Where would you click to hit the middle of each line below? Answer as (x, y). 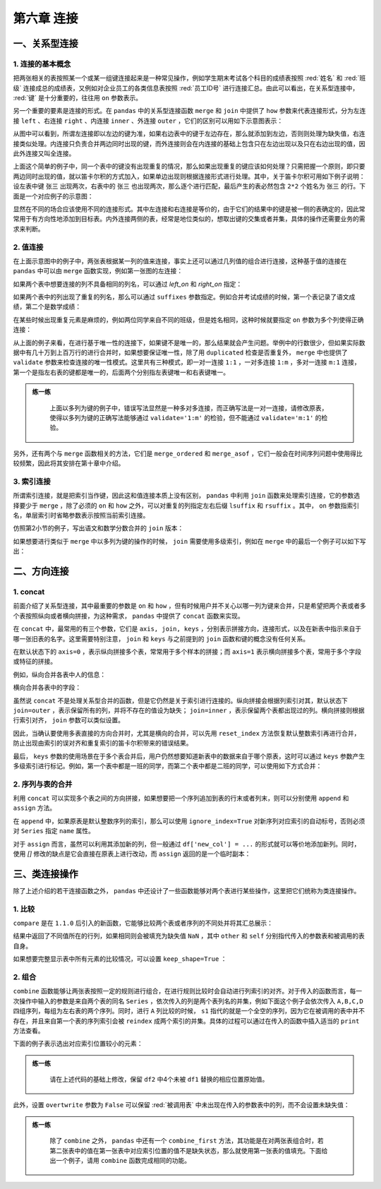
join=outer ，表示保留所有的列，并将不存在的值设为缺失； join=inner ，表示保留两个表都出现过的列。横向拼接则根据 (189, 710)
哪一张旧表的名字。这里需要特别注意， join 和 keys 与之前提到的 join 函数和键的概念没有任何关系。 (161, 638)
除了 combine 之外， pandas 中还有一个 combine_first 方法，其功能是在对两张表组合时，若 (187, 1141)
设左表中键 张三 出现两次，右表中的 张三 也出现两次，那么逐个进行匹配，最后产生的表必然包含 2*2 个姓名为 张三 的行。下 (189, 186)
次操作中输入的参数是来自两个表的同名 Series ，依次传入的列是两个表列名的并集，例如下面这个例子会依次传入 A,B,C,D (188, 1001)
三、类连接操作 (46, 874)
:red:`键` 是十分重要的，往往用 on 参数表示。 (78, 98)
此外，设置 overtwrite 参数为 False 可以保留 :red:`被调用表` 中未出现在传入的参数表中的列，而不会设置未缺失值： (181, 1105)
